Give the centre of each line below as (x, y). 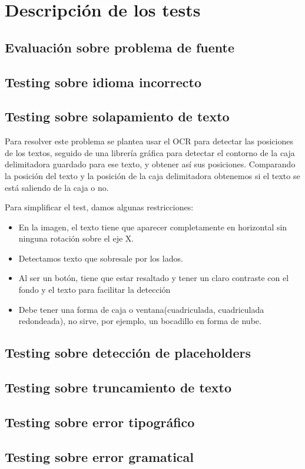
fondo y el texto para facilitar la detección (95, 290)
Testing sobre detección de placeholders (128, 353)
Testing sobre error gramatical (100, 456)
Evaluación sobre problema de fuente (120, 47)
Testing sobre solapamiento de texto (117, 116)
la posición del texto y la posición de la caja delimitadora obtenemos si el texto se (152, 175)
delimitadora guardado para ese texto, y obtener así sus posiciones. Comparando (150, 164)
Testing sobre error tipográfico (100, 422)
